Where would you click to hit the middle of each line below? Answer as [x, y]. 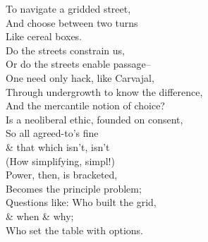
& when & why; [40, 216]
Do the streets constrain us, [65, 50]
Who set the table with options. [74, 230]
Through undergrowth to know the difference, [104, 91]
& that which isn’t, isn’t [58, 146]
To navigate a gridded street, [68, 8]
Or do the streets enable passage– [78, 64]
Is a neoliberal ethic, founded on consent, [94, 119]
